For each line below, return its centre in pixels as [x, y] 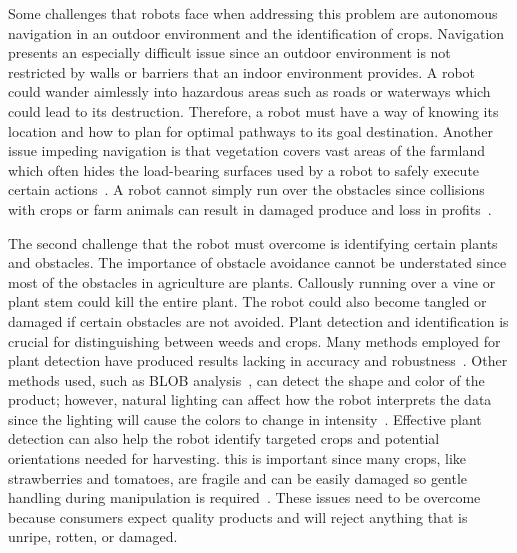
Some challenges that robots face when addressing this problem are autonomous [253, 13]
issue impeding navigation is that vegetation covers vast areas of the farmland [246, 150]
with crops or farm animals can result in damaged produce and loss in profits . [250, 208]
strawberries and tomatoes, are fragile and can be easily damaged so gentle [238, 477]
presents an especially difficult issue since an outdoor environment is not [229, 52]
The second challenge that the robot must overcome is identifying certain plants [253, 242]
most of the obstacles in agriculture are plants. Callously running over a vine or [252, 281]
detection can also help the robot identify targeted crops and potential [224, 438]
